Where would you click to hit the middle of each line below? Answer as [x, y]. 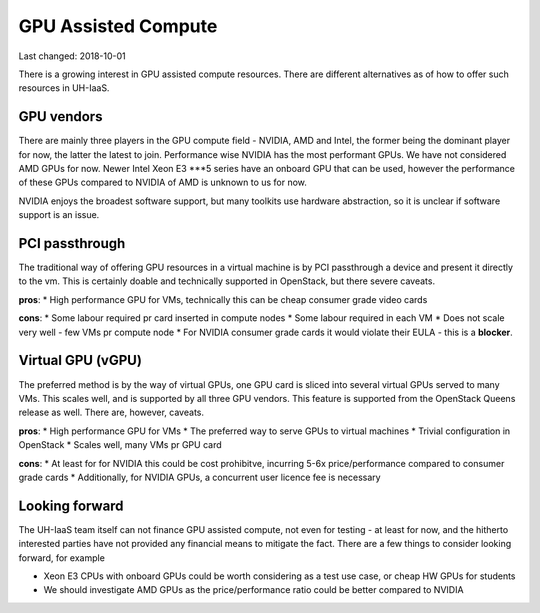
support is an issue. [59, 215]
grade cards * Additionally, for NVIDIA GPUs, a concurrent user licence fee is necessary [199, 477]
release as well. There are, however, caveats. [111, 412]
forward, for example [61, 557]
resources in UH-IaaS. [64, 88]
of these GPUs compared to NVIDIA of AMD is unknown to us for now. [162, 182]
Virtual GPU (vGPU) [80, 360]
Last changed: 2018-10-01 [72, 56]
